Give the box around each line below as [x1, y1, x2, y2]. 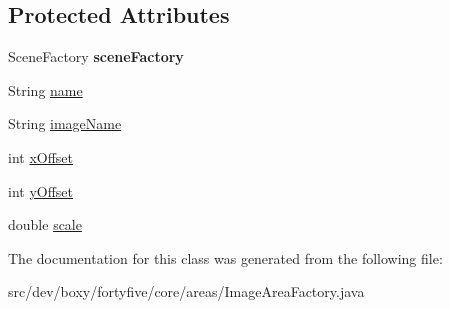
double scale [8, 214, 82, 235]
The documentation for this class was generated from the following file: [8, 247, 443, 268]
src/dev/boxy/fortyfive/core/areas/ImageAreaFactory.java [8, 281, 365, 302]
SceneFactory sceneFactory [8, 46, 184, 67]
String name [8, 79, 83, 100]
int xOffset [8, 146, 74, 167]
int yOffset [8, 180, 74, 201]
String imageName [8, 113, 122, 134]
